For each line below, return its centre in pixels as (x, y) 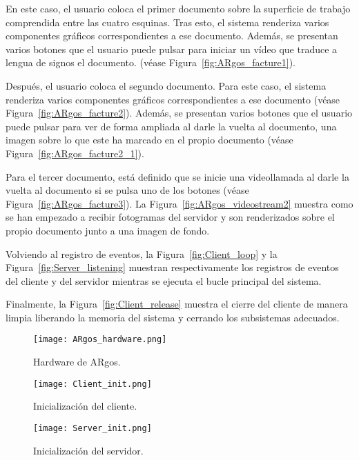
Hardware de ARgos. (77, 362)
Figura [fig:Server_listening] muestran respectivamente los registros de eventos (172, 267)
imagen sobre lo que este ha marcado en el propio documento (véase (149, 140)
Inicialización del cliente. (85, 406)
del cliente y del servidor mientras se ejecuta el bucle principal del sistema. (164, 280)
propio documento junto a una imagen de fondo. (108, 230)
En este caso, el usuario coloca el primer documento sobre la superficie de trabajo (178, 8)
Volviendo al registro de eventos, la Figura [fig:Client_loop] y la (142, 253)
